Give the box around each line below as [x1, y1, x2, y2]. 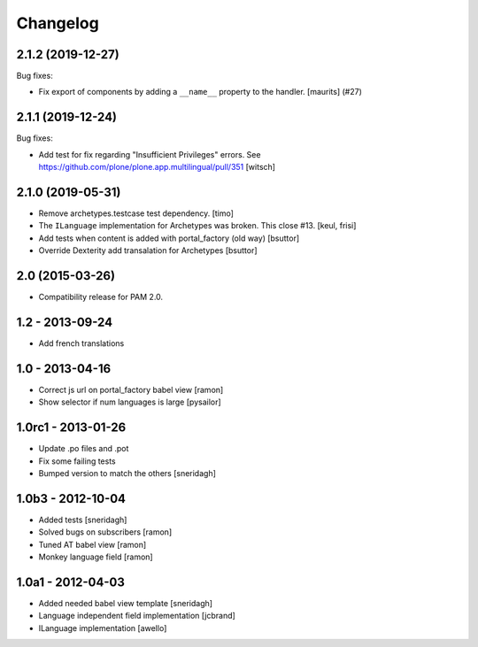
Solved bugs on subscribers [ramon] [38, 527, 173, 537]
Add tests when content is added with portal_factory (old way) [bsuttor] [38, 233, 300, 243]
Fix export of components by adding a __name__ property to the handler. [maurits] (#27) [38, 87, 363, 97]
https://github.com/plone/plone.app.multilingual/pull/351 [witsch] [38, 162, 276, 173]
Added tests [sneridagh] [38, 514, 127, 525]
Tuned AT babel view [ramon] [38, 539, 147, 550]
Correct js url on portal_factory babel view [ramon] [38, 384, 224, 395]
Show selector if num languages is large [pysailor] [38, 397, 221, 407]
